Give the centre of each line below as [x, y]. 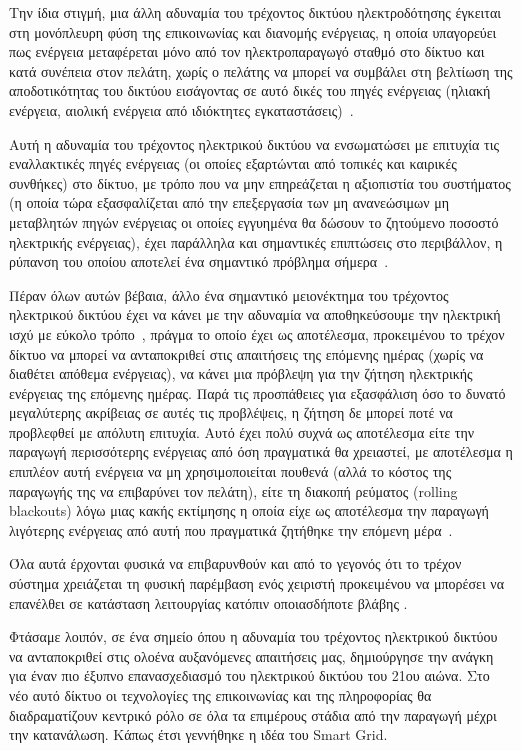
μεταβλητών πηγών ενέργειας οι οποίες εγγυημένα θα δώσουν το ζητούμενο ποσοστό [254, 221]
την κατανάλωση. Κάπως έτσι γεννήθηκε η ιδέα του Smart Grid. [198, 734]
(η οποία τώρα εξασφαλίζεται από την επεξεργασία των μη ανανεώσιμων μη [229, 202]
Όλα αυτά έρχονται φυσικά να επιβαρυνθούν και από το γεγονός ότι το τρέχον [235, 563]
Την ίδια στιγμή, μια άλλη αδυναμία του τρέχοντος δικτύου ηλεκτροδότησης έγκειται [255, 12]
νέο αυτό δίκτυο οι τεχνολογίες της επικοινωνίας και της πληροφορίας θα [220, 695]
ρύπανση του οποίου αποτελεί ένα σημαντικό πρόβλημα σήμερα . [199, 261]
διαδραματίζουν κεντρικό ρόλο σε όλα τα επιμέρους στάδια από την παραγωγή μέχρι [253, 714]
